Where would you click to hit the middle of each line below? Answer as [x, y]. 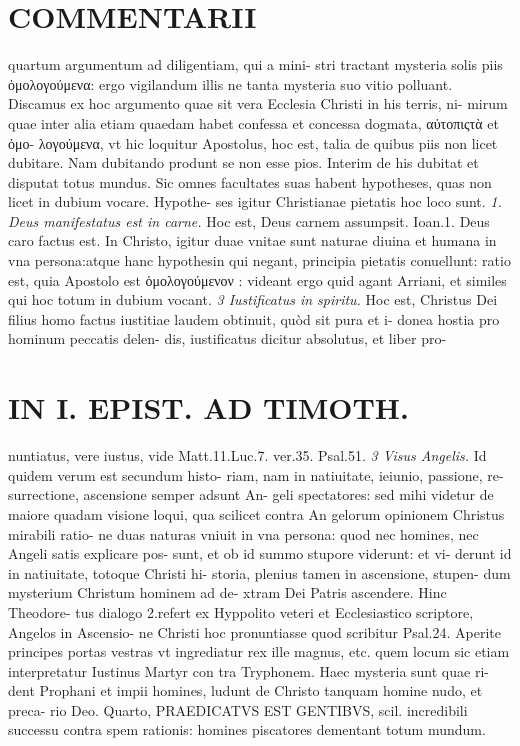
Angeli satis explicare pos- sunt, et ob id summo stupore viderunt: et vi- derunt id [260, 553]
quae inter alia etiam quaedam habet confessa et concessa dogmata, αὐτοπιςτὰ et [253, 122]
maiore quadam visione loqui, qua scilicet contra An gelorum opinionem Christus [256, 513]
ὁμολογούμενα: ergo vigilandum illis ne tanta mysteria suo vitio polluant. [230, 83]
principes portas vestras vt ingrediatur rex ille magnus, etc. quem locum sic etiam [259, 651]
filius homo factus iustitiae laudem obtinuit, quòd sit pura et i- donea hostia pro [254, 318]
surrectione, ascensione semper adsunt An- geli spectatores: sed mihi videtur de [251, 494]
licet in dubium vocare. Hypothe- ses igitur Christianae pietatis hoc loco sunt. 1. [255, 201]
